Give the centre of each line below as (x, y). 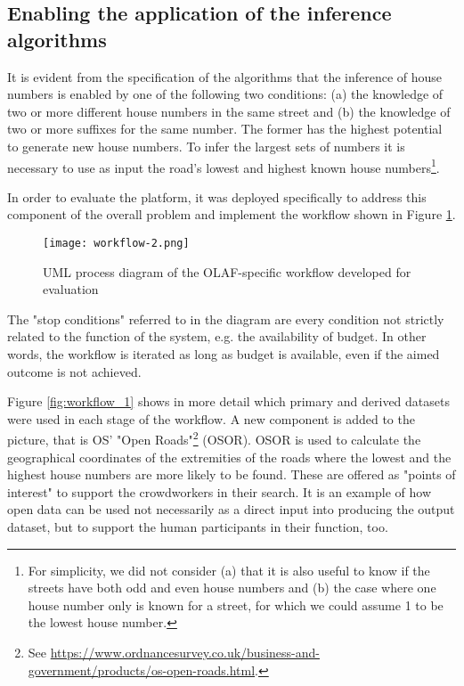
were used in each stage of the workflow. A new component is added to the (211, 418)
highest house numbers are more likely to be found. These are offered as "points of (232, 474)
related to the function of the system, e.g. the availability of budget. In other (217, 336)
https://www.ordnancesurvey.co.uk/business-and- (185, 652)
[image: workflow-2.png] (116, 243)
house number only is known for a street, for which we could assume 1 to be (236, 604)
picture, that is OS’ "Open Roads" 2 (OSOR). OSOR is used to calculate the (214, 438)
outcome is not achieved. (74, 371)
